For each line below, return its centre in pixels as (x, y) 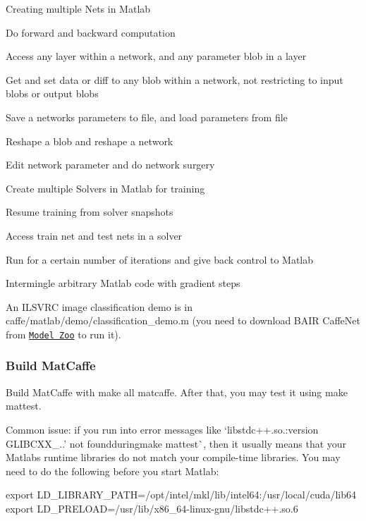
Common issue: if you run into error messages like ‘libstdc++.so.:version (162, 429)
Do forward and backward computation (91, 32)
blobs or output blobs (52, 93)
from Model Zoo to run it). (63, 334)
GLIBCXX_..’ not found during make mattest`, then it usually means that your (176, 443)
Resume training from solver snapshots (90, 212)
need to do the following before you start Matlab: (112, 471)
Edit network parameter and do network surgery (110, 165)
